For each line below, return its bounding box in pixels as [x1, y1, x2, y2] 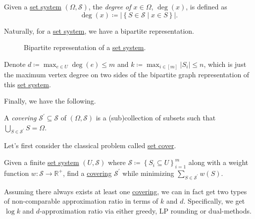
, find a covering [62, 167, 112, 178]
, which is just [204, 58, 247, 69]
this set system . [4, 79, 51, 89]
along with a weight [188, 157, 249, 167]
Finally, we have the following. [4, 96, 96, 106]
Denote [4, 58, 26, 69]
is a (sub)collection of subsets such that [96, 112, 216, 123]
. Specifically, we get [183, 196, 245, 206]
